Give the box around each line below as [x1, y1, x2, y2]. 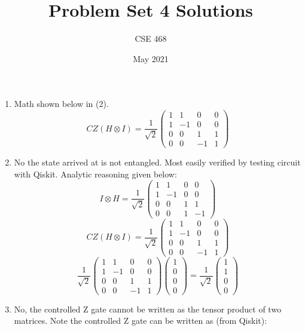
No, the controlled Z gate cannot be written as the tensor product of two [14, 302, 282, 315]
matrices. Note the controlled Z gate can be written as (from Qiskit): [14, 314, 267, 327]
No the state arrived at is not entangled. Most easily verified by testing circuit [14, 156, 301, 168]
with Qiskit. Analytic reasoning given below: [14, 167, 177, 180]
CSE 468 [135, 32, 167, 45]
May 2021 [133, 52, 169, 65]
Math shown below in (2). [14, 97, 109, 110]
